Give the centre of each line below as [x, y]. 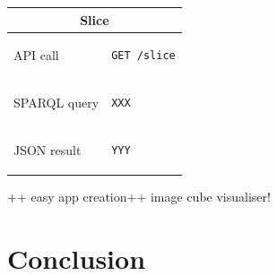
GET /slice [143, 56]
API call [36, 55]
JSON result [48, 150]
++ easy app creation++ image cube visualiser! [139, 197]
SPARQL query [56, 103]
